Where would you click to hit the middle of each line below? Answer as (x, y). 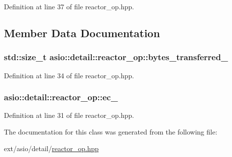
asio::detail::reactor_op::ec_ (61, 97)
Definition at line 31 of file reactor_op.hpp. (69, 115)
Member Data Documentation (82, 33)
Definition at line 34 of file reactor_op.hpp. (69, 75)
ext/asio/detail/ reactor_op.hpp (52, 148)
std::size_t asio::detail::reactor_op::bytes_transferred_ (116, 57)
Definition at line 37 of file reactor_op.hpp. (69, 6)
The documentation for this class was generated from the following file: (111, 132)
